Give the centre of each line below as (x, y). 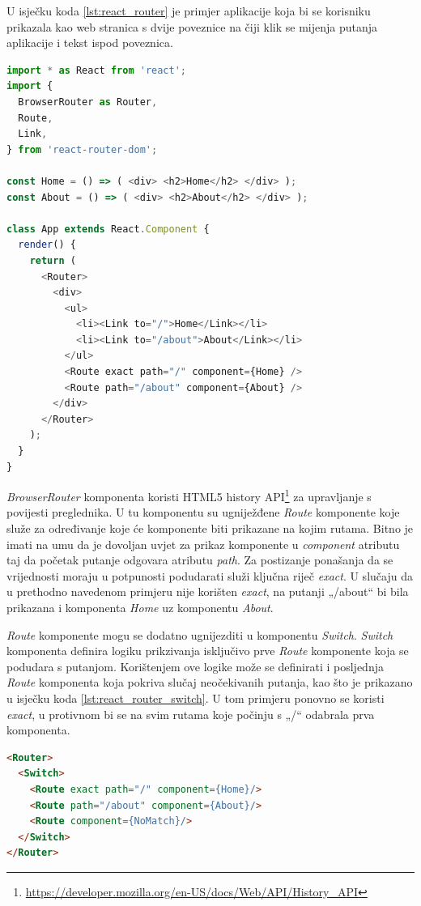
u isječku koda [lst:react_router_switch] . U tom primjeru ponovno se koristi (196, 698)
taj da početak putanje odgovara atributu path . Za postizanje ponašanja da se (200, 560)
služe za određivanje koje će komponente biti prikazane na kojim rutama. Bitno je (210, 528)
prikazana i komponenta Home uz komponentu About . (140, 608)
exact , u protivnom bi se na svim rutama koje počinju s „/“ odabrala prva (191, 714)
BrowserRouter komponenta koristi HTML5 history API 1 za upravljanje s (189, 495)
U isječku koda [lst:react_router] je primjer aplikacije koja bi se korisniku (189, 11)
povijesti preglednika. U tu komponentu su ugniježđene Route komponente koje (203, 512)
